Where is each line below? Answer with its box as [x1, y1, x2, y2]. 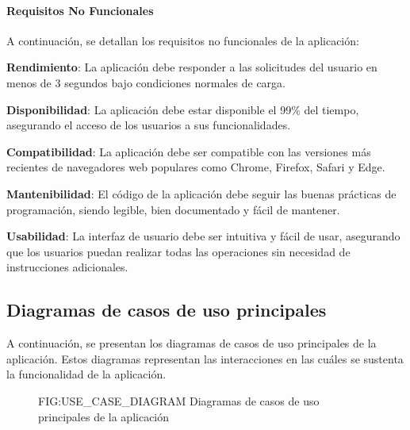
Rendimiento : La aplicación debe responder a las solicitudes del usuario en [6, 59, 377, 75]
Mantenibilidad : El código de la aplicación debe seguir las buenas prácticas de [6, 185, 397, 202]
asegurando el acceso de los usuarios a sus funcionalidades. [6, 117, 291, 133]
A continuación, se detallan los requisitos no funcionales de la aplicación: [6, 32, 359, 48]
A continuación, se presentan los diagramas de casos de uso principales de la [6, 335, 377, 351]
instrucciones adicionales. [6, 259, 128, 275]
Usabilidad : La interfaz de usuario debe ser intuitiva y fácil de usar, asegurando [6, 228, 400, 244]
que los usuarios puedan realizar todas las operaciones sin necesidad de [6, 243, 351, 259]
